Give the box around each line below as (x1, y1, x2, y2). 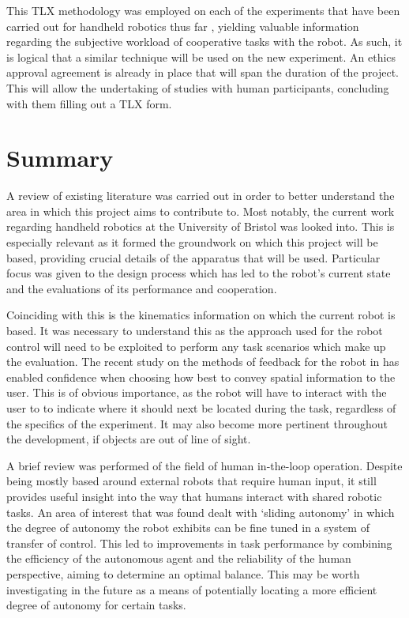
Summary (6, 141, 114, 174)
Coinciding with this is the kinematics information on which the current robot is (6, 307, 396, 323)
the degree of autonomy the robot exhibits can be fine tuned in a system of (6, 519, 370, 536)
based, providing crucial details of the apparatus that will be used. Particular (6, 249, 381, 266)
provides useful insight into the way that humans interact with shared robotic (6, 488, 382, 504)
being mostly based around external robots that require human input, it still (6, 473, 377, 489)
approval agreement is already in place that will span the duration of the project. (6, 64, 399, 81)
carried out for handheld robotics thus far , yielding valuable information (6, 17, 359, 34)
